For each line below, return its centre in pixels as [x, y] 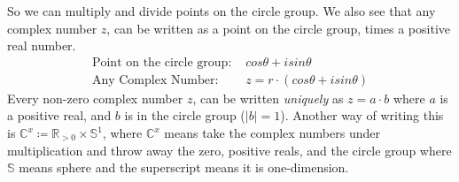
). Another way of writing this [362, 115]
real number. [42, 45]
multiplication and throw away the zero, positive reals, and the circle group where [229, 150]
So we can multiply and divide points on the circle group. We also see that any [222, 11]
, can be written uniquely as [268, 98]
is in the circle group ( [185, 115]
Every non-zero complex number [95, 98]
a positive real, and [59, 115]
